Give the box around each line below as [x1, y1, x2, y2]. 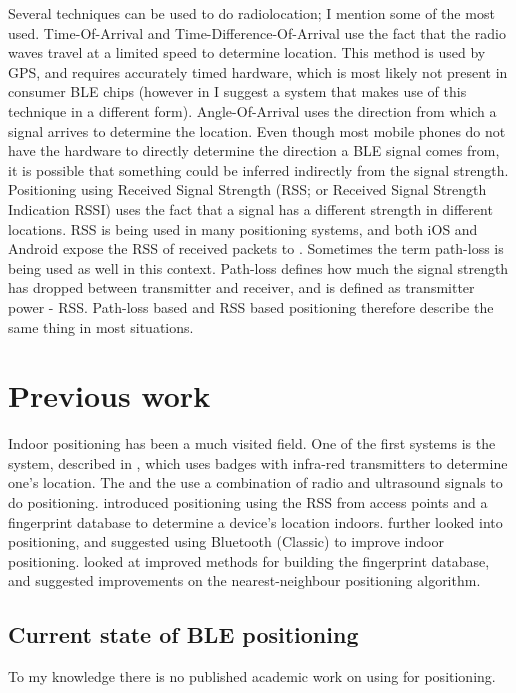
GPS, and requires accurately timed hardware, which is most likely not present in [8, 61, 508, 82]
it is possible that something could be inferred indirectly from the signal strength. [8, 159, 509, 180]
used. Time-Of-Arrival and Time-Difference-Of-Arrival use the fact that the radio [8, 22, 506, 43]
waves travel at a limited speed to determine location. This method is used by [8, 42, 486, 63]
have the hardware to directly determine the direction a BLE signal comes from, [8, 140, 500, 161]
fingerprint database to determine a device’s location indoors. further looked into [8, 511, 503, 532]
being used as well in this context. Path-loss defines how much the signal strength [8, 257, 509, 278]
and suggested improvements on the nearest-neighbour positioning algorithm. [8, 570, 481, 591]
